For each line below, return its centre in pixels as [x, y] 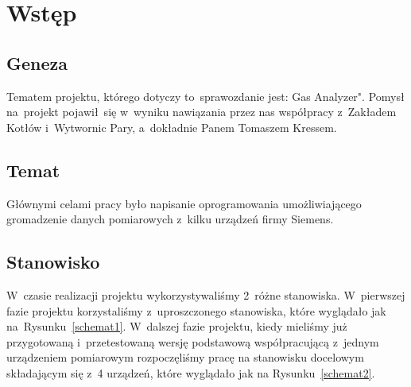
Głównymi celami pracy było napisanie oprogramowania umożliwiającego [184, 203]
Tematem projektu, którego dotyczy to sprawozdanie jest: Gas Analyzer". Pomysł [205, 96]
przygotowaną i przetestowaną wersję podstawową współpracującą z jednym [193, 341]
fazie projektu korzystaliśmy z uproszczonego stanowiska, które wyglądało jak [196, 310]
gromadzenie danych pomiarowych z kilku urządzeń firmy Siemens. [170, 219]
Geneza [37, 62]
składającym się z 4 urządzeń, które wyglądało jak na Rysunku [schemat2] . [191, 372]
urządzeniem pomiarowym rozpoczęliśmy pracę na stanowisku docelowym [185, 357]
